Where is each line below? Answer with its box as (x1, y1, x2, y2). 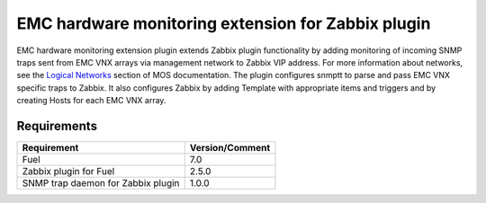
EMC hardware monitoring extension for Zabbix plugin (16, 13, 431, 33)
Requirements (16, 118, 98, 134)
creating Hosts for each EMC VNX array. (16, 95, 166, 106)
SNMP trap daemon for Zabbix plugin (22, 177, 180, 190)
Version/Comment (189, 142, 270, 154)
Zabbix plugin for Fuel (22, 165, 115, 178)
